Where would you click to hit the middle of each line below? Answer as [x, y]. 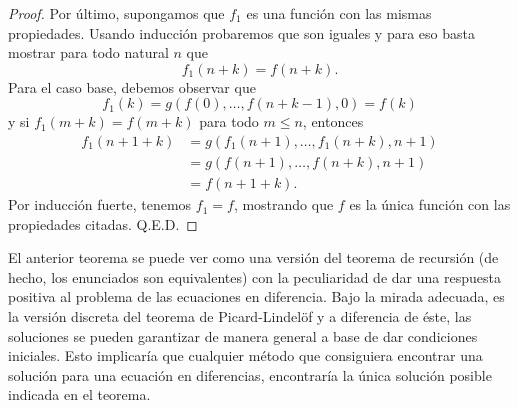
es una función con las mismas [339, 13]
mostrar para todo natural [88, 52]
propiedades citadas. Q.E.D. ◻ [103, 223]
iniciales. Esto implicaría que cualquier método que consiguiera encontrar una [245, 355]
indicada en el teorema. [79, 394]
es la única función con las [430, 204]
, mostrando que [283, 204]
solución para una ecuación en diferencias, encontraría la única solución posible [250, 374]
